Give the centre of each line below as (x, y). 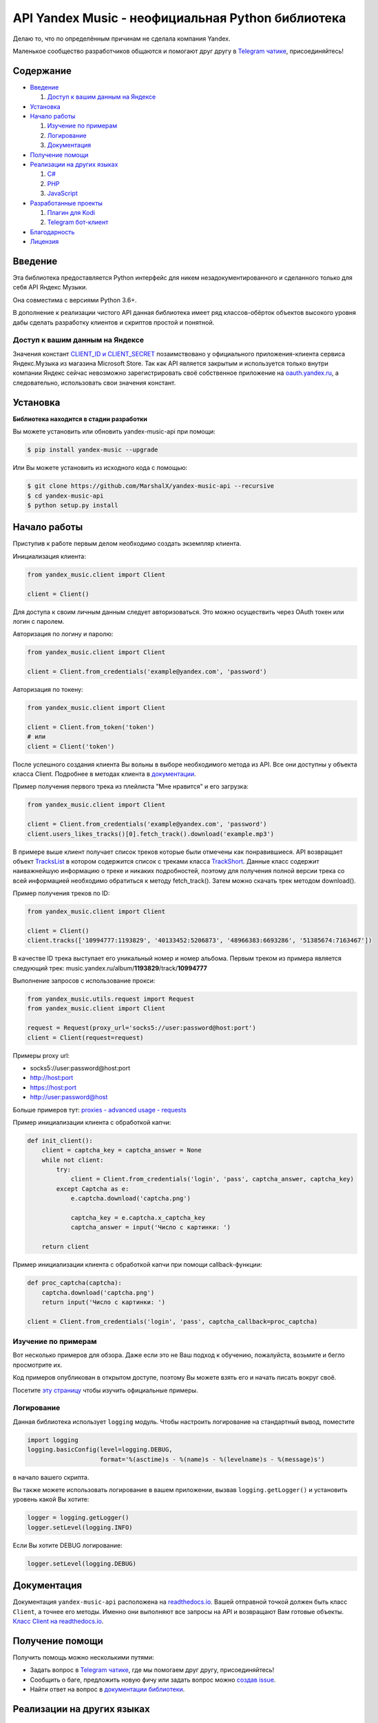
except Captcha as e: (93, 1189)
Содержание (42, 71)
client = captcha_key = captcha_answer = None (122, 1150)
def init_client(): (60, 1140)
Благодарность (52, 232)
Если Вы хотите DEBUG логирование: (68, 1545)
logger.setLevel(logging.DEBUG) (82, 1563)
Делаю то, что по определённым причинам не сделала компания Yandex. (122, 39)
